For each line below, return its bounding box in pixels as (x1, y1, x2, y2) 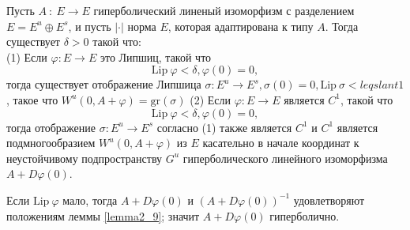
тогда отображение (6, 119, 96, 135)
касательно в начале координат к (202, 134, 359, 151)
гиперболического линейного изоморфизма (182, 149, 388, 166)
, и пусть (68, 17, 111, 34)
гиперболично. (269, 207, 340, 224)
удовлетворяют (293, 191, 365, 208)
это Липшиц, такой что (100, 48, 212, 65)
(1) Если (6, 48, 47, 65)
